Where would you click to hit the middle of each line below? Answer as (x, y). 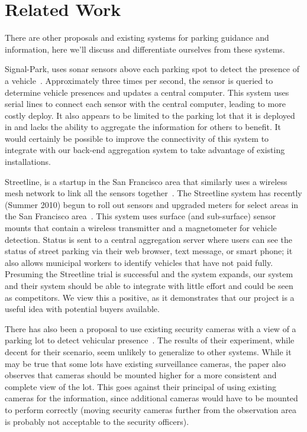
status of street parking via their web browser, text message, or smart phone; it (149, 251)
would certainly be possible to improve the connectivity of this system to (137, 138)
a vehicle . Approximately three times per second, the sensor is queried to (139, 80)
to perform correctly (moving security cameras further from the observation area (151, 409)
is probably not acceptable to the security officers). (97, 421)
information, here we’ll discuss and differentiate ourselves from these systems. (145, 49)
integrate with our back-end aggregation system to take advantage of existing (145, 150)
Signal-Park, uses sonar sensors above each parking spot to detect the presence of (152, 69)
